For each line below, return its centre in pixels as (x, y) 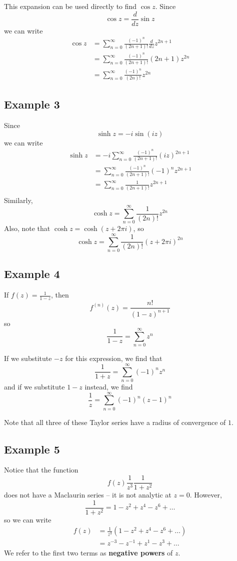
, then (60, 295)
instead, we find (109, 386)
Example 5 (32, 449)
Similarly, (18, 200)
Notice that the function (41, 470)
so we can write (28, 519)
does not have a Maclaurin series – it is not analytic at (88, 495)
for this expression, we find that (114, 358)
